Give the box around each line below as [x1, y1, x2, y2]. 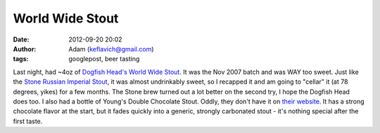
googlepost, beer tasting [68, 55, 140, 63]
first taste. [13, 117, 43, 125]
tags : [13, 55, 29, 63]
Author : [13, 44, 37, 53]
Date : [13, 35, 30, 44]
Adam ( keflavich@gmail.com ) [68, 44, 154, 53]
